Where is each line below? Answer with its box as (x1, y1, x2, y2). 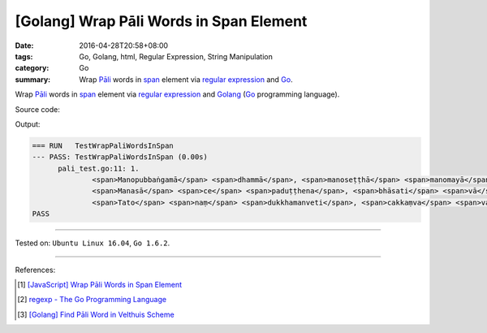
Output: (15, 119, 41, 129)
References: (15, 265, 56, 275)
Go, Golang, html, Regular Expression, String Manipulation (79, 51, 274, 61)
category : (15, 63, 50, 73)
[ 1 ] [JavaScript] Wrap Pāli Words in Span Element (17, 279, 183, 289)
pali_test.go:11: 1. (58, 163, 140, 173)
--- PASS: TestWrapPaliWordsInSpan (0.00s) (32, 153, 209, 162)
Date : (15, 41, 34, 50)
